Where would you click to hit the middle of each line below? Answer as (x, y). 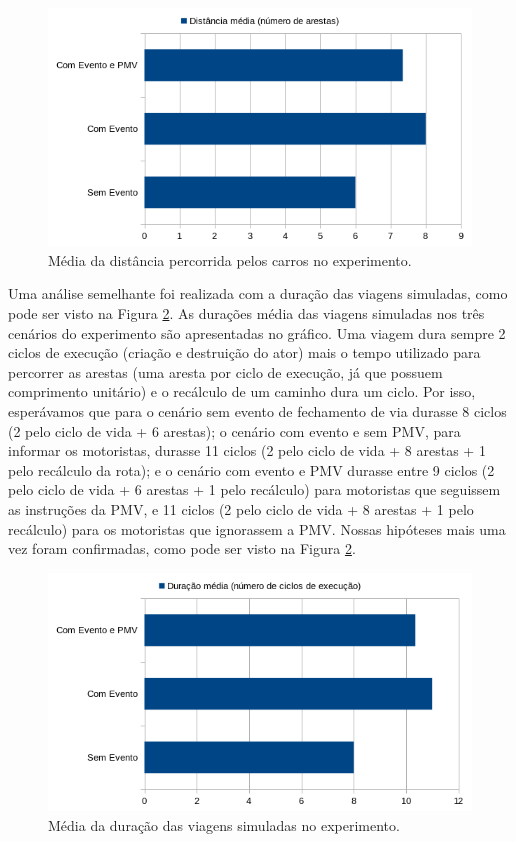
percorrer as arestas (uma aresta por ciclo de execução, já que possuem (225, 371)
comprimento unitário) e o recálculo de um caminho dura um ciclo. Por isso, (242, 391)
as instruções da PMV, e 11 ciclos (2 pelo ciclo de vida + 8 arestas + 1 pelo (241, 508)
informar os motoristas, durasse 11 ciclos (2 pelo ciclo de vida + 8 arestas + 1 (247, 450)
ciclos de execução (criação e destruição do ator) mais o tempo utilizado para (244, 352)
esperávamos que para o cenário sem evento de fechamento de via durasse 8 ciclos (257, 411)
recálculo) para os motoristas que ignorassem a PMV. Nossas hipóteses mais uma (257, 528)
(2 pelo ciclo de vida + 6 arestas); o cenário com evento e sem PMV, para (234, 430)
